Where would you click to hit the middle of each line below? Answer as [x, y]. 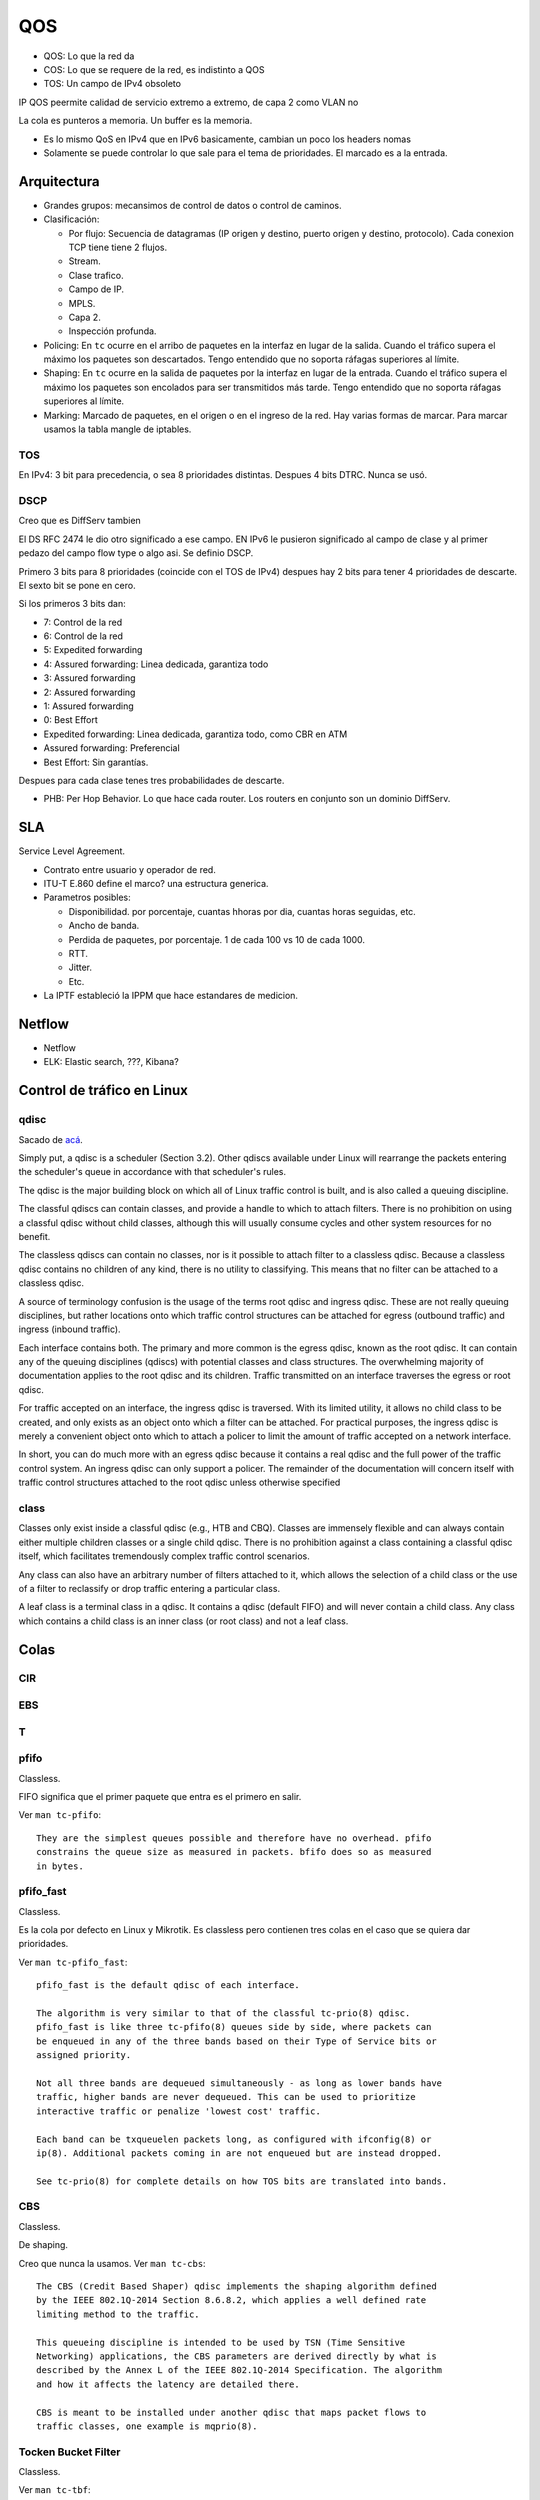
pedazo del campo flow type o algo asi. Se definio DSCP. [136, 553]
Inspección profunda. [112, 331]
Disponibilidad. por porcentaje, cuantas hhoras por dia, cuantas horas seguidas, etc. [242, 911]
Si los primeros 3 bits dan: [72, 604]
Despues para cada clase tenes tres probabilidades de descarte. [151, 780]
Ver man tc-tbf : [54, 2490]
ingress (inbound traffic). [69, 1329]
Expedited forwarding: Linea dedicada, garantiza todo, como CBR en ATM [195, 734]
